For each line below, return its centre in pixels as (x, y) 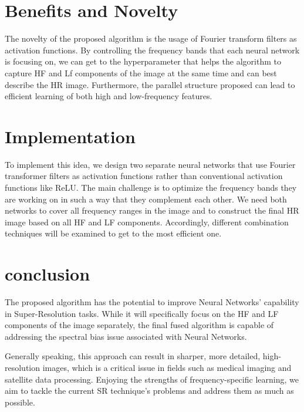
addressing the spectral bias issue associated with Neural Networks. (126, 336)
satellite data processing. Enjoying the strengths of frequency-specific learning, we (152, 379)
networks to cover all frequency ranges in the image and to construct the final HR (152, 210)
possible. (20, 402)
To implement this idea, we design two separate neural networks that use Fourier (150, 164)
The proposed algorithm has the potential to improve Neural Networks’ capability (152, 302)
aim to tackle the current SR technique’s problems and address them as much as (149, 391)
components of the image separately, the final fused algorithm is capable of (139, 325)
